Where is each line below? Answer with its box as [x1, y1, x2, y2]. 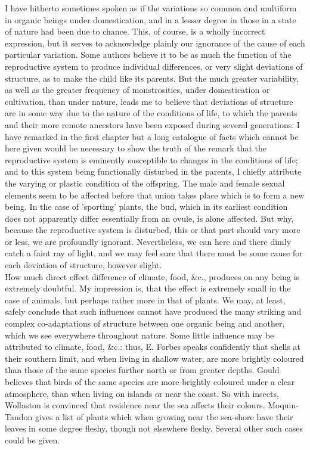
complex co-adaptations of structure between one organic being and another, [5, 317, 285, 330]
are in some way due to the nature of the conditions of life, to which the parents [5, 107, 298, 119]
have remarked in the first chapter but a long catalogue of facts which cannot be [5, 130, 299, 142]
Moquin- [268, 399, 299, 411]
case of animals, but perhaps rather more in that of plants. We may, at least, [5, 293, 286, 306]
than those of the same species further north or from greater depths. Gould [5, 364, 280, 376]
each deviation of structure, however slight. [5, 259, 162, 271]
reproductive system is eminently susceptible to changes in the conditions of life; [5, 153, 298, 166]
